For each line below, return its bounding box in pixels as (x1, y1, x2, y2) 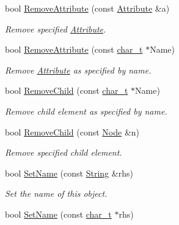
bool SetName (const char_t (5, 207, 112, 220)
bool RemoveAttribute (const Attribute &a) (5, 2, 170, 14)
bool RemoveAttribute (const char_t (5, 43, 143, 56)
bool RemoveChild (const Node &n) (5, 125, 140, 138)
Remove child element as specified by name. (5, 104, 167, 117)
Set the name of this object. (5, 187, 108, 200)
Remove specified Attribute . (5, 22, 106, 35)
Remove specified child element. (5, 146, 122, 159)
